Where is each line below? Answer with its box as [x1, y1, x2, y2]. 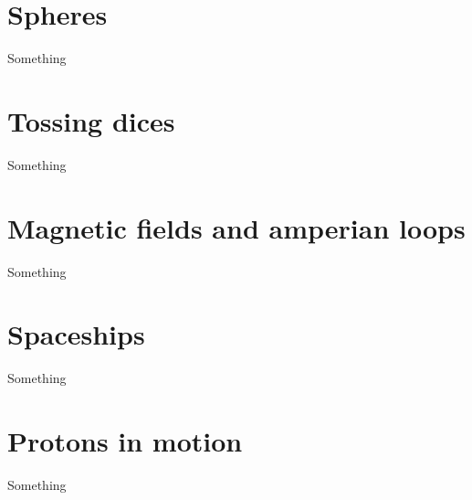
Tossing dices [7, 101, 175, 139]
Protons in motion [7, 422, 243, 460]
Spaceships [7, 315, 145, 353]
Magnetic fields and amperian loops [7, 208, 466, 246]
